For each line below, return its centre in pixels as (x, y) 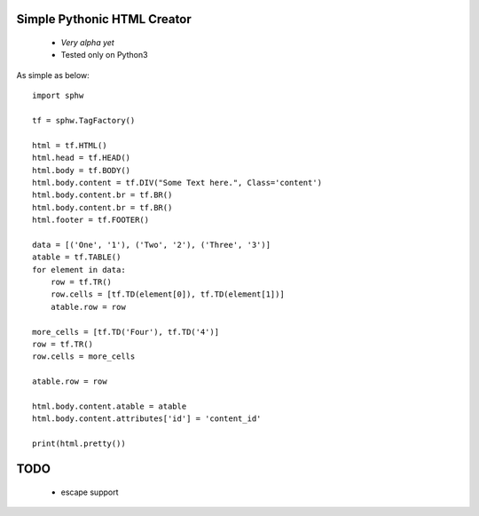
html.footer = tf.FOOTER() (91, 220)
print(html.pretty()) (79, 444)
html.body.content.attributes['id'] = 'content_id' (147, 419)
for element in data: (79, 270)
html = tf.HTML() (70, 145)
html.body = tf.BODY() (82, 170)
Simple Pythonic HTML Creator (104, 19)
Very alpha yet (87, 43)
